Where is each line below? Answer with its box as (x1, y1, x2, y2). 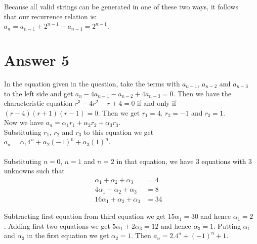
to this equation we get (84, 126, 154, 137)
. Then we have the (173, 88, 232, 98)
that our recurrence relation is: (4, 11, 97, 21)
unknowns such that (4, 165, 65, 176)
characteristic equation (4, 98, 73, 108)
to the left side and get (4, 88, 73, 98)
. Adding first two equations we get (4, 220, 110, 231)
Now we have (4, 117, 44, 127)
